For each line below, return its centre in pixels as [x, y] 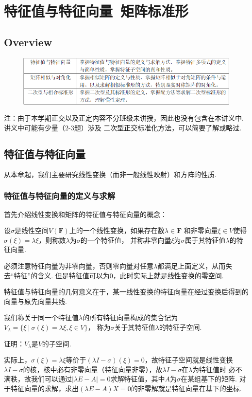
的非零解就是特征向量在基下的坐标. [186, 388]
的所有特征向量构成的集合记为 [130, 317]
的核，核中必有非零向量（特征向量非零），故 [93, 369]
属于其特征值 [205, 240]
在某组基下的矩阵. [209, 379]
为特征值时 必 [214, 369]
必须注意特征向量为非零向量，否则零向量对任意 [79, 265]
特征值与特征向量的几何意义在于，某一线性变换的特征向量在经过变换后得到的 [126, 292]
